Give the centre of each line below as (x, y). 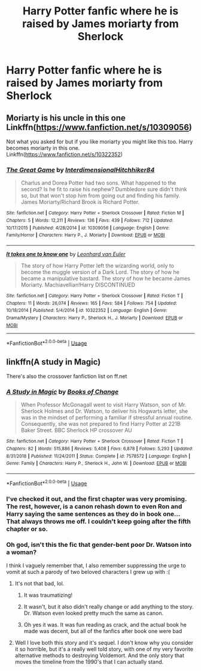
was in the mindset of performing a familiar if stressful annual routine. (106, 417)
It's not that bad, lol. (39, 583)
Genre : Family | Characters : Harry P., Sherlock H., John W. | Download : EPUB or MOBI (97, 464)
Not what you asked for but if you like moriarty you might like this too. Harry (100, 142)
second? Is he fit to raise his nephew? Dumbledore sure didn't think (104, 189)
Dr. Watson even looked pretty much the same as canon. (94, 613)
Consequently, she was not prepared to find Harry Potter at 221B (100, 424)
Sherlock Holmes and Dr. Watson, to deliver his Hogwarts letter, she (104, 411)
